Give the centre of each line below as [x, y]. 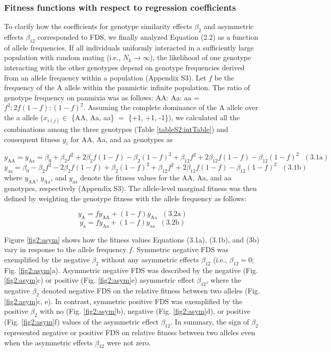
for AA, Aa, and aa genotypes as [122, 139]
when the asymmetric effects [48, 342]
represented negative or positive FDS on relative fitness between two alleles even [130, 332]
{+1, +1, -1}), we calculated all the [184, 117]
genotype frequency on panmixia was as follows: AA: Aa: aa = [102, 97]
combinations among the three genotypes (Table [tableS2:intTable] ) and [116, 129]
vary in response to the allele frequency [65, 249]
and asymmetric [229, 26]
